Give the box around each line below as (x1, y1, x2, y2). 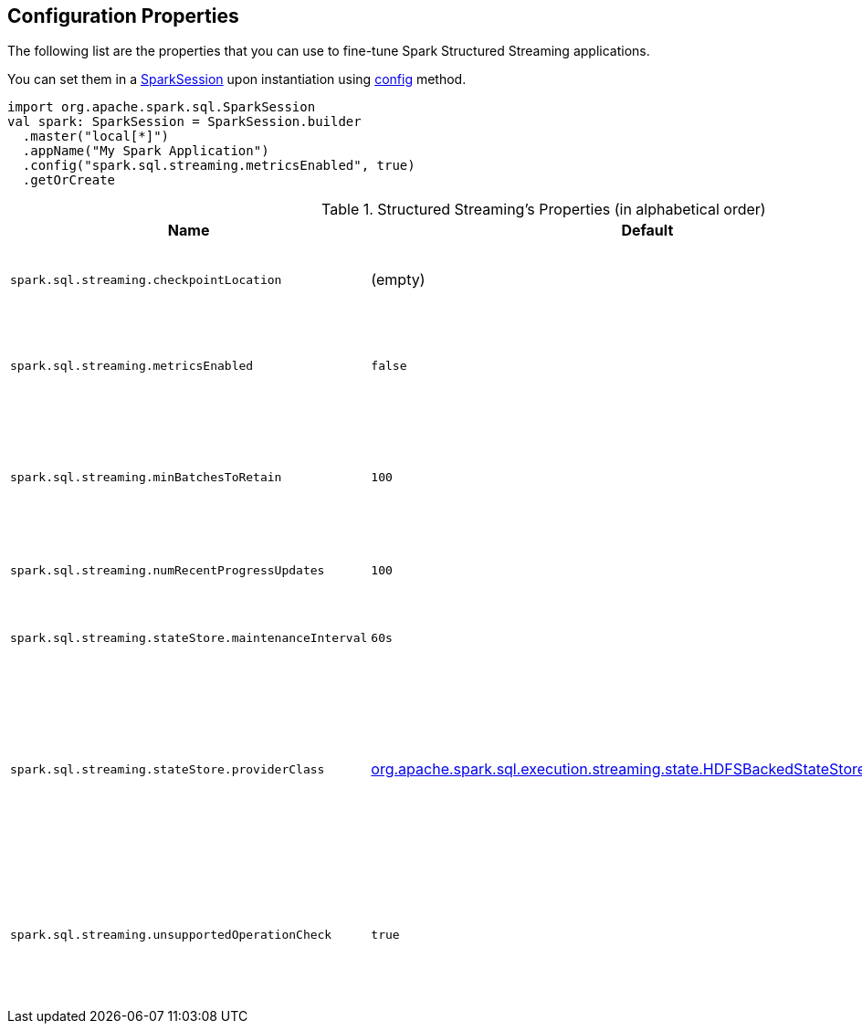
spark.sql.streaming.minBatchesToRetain (10, 469, 282, 484)
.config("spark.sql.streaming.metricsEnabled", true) (22, 158, 415, 174)
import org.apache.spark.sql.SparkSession (7, 100, 316, 115)
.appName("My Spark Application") (22, 143, 269, 159)
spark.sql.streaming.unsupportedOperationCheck (10, 928, 332, 942)
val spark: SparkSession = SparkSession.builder (7, 114, 362, 130)
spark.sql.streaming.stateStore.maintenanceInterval (10, 630, 368, 645)
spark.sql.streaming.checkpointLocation (10, 272, 282, 287)
